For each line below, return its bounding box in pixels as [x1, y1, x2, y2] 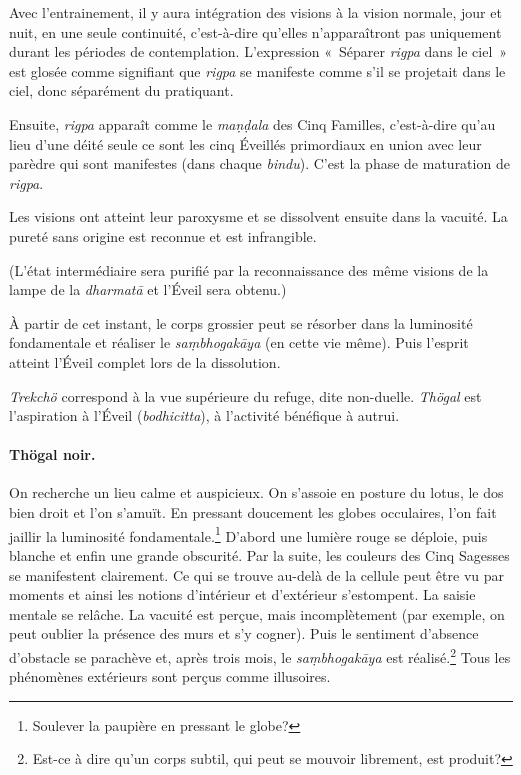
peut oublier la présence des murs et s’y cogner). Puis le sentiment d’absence [9, 623, 479, 644]
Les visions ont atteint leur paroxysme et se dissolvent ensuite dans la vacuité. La [9, 206, 508, 227]
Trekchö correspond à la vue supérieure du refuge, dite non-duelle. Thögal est [9, 385, 482, 406]
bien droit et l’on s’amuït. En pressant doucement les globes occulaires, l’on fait [9, 502, 497, 523]
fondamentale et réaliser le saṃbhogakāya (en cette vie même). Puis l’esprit [9, 332, 469, 353]
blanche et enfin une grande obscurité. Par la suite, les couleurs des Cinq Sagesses [9, 544, 510, 565]
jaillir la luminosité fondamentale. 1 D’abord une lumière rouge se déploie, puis [9, 522, 488, 546]
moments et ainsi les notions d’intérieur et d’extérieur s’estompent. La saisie [9, 584, 476, 605]
